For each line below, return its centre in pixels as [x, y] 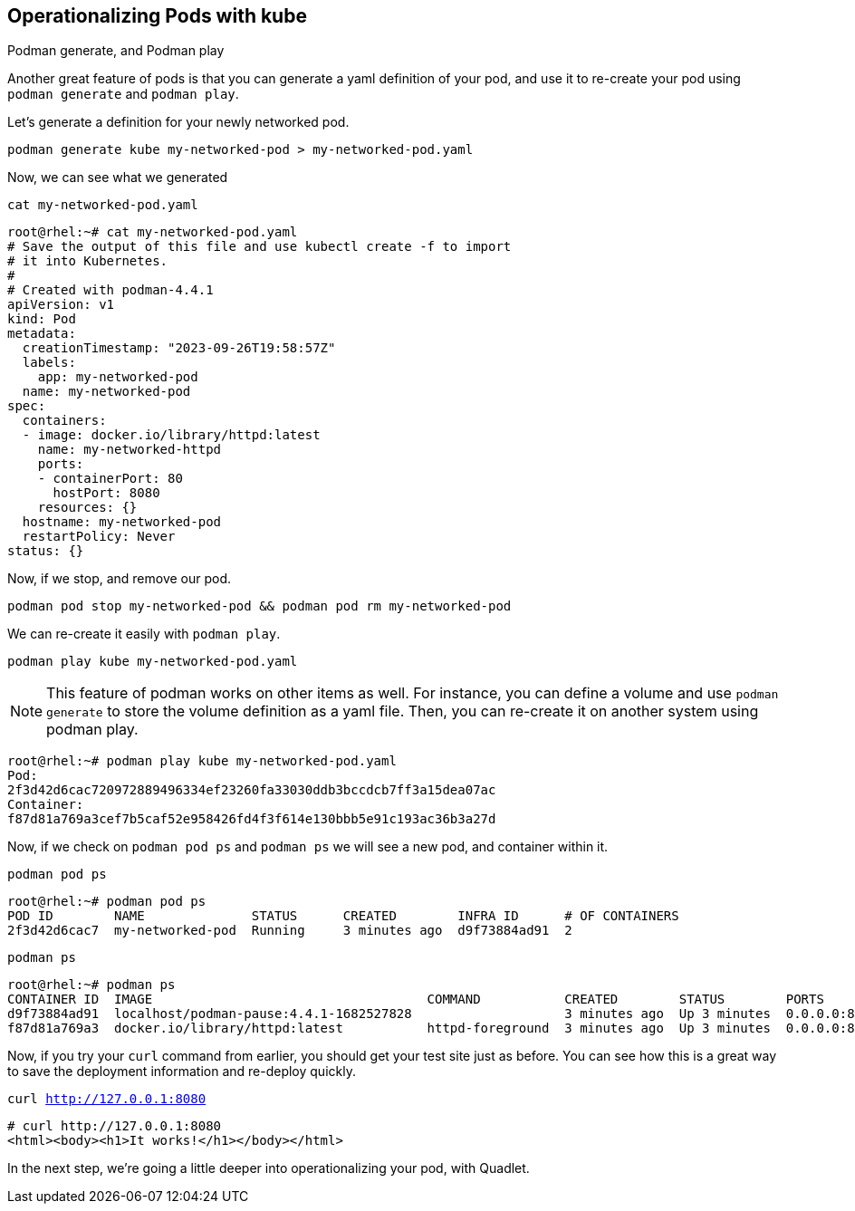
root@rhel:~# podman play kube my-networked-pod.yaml [202, 761]
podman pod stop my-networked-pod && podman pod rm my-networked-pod [259, 606]
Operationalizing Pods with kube [157, 16]
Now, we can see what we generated [118, 178]
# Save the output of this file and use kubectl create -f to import [259, 247]
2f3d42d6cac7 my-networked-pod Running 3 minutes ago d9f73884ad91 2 [290, 931]
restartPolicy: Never [99, 537]
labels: [49, 363]
